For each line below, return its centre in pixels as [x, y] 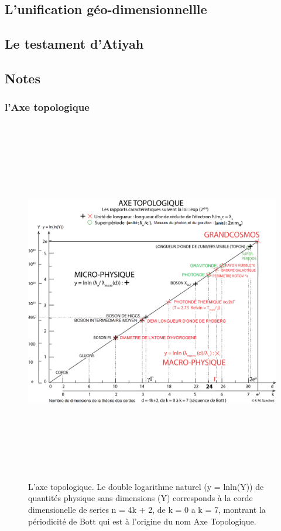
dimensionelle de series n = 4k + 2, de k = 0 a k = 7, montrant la [147, 510]
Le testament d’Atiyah [74, 44]
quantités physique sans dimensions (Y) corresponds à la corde [140, 498]
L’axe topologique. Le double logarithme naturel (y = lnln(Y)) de [146, 486]
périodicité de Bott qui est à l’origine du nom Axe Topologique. [142, 521]
